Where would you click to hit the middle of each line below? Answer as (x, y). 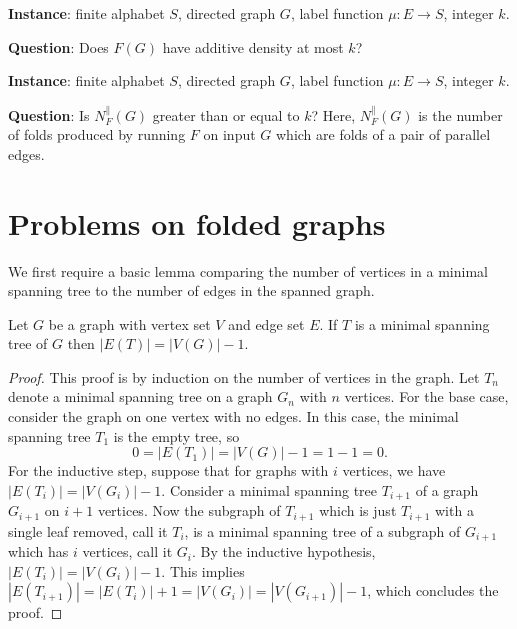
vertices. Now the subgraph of (189, 510)
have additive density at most (253, 46)
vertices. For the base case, (426, 396)
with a (454, 510)
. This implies (203, 570)
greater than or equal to (226, 114)
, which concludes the (433, 590)
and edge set (266, 323)
